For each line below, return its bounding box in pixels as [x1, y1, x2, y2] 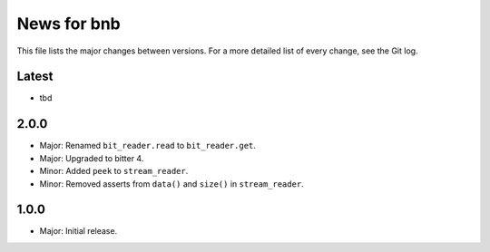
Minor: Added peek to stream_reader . [39, 166, 189, 177]
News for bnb [16, 14, 122, 34]
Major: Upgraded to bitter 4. [39, 152, 144, 163]
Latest [16, 69, 54, 84]
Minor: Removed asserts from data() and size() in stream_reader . [39, 178, 304, 189]
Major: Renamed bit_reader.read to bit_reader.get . [39, 141, 256, 151]
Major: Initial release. [39, 226, 118, 237]
